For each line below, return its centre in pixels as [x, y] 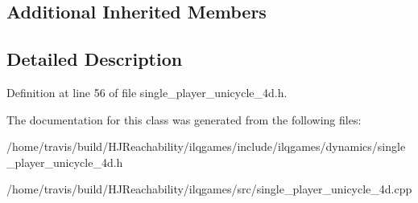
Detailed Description [95, 59]
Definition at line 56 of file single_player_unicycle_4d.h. [147, 92]
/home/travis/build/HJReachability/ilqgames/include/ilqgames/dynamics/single [206, 146]
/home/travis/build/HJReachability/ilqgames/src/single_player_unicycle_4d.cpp [209, 189]
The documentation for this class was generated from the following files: [184, 119]
